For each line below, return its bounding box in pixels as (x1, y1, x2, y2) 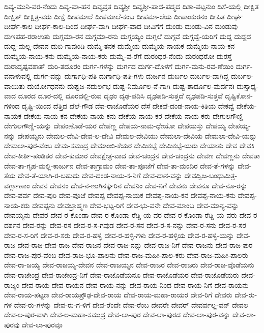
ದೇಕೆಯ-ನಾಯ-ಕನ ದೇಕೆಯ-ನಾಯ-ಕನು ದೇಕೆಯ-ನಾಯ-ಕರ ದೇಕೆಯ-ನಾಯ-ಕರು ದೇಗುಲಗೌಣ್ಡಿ (23, 110, 243, 121)
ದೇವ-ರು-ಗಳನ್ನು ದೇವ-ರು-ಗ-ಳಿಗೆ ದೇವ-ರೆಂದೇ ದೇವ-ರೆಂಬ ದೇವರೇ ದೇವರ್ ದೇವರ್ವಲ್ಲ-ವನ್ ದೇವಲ (14, 299, 248, 310)
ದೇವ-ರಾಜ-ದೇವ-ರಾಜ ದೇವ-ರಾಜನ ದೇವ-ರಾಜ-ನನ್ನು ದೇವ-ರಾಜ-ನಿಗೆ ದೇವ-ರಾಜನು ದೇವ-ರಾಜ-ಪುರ (17, 240, 253, 250)
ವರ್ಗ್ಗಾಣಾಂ (4, 180, 30, 190)
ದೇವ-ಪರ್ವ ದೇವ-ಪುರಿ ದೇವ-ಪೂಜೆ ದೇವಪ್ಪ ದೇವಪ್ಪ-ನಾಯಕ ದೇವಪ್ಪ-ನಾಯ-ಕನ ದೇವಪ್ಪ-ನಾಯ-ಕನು (4, 190, 236, 201)
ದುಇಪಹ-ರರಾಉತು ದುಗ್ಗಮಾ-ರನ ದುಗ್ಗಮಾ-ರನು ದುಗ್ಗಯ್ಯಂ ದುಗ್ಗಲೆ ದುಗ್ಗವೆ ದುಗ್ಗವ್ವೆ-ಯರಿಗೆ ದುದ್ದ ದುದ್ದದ (4, 30, 251, 41)
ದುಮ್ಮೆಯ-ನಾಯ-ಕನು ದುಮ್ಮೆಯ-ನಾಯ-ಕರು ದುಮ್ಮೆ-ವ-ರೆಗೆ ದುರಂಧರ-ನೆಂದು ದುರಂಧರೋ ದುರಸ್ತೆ (4, 50, 232, 61)
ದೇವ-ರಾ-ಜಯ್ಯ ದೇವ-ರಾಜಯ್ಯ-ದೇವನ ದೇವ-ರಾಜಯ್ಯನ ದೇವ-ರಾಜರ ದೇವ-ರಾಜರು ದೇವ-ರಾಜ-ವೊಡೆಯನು (4, 259, 254, 270)
